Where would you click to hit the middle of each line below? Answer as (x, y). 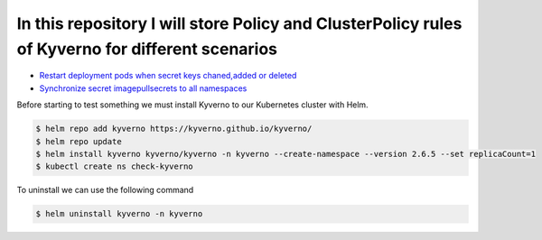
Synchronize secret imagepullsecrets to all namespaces (143, 88)
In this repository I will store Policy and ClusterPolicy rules (239, 23)
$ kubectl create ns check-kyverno (114, 166)
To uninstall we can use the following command (105, 190)
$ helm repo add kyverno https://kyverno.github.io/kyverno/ (174, 129)
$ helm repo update (79, 141)
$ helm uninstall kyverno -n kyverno (119, 214)
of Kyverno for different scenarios (147, 49)
